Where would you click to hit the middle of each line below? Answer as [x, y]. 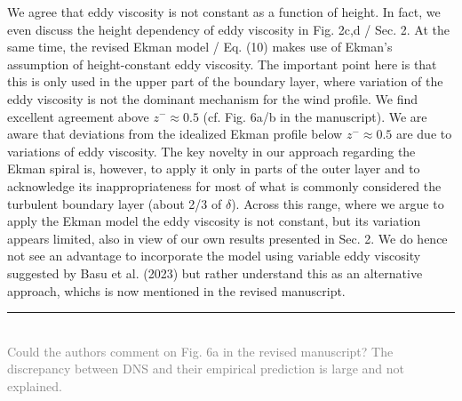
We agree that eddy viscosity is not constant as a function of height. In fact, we [224, 12]
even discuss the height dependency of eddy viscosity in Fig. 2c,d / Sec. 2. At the [228, 29]
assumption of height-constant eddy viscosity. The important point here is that [222, 64]
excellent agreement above [78, 116]
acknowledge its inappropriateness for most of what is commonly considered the [224, 185]
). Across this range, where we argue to [338, 203]
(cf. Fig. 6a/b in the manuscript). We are [315, 116]
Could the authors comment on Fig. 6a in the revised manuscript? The [200, 351]
